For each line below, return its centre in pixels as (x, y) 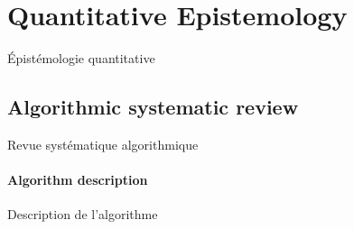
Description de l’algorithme (83, 214)
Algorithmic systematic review (153, 107)
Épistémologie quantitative (81, 58)
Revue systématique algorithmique (103, 144)
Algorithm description (78, 180)
